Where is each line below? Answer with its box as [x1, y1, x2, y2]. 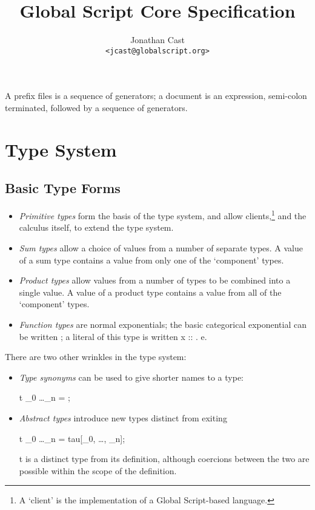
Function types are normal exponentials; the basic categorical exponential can [19, 318, 307, 330]
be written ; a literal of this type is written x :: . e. [19, 330, 207, 342]
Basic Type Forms [5, 178, 121, 197]
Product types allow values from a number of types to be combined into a [19, 274, 291, 287]
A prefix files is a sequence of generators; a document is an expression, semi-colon [5, 89, 307, 102]
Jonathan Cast [130, 33, 185, 46]
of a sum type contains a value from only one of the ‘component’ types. [19, 253, 284, 266]
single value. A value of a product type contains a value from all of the [19, 285, 282, 298]
